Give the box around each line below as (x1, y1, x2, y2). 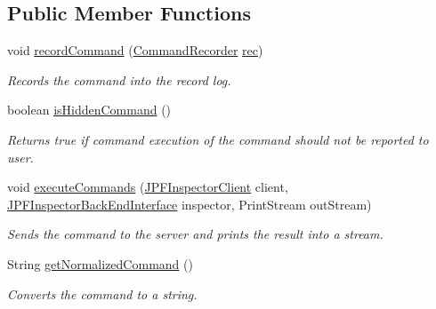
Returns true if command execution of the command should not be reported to (7, 130, 429, 148)
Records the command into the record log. (7, 70, 231, 89)
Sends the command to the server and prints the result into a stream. (7, 225, 384, 243)
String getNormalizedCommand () (7, 254, 193, 273)
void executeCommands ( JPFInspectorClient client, (7, 178, 288, 196)
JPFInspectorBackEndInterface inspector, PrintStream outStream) (7, 194, 372, 213)
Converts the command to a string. (7, 284, 198, 303)
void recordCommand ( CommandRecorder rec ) (7, 41, 263, 59)
